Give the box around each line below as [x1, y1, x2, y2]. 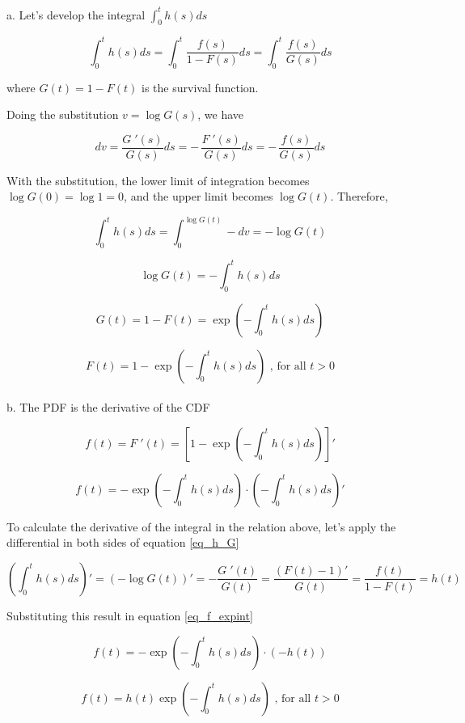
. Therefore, [330, 188, 388, 205]
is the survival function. [142, 78, 259, 95]
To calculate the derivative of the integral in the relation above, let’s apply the [6, 518, 396, 535]
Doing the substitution [6, 106, 119, 123]
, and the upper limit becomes [124, 188, 273, 205]
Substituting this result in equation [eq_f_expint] [6, 607, 253, 624]
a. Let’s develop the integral [6, 6, 146, 23]
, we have [197, 106, 244, 123]
